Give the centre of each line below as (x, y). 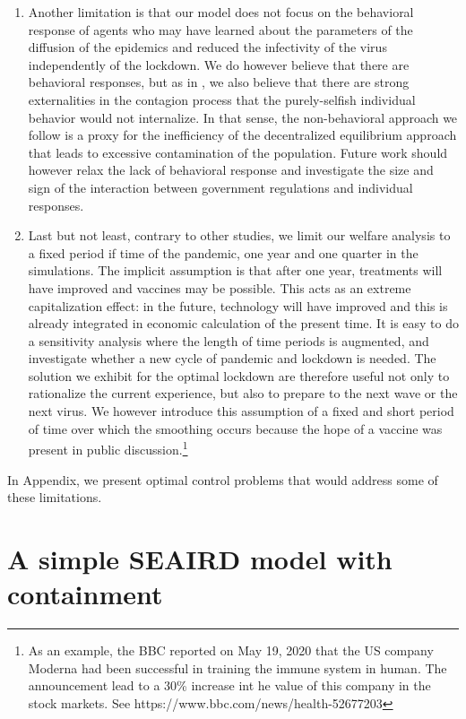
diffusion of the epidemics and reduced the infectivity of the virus (207, 47)
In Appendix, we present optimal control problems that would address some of (223, 479)
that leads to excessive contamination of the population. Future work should (238, 152)
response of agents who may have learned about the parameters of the (220, 29)
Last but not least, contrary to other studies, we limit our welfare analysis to (239, 235)
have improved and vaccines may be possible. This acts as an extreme (220, 287)
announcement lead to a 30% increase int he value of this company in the (229, 685)
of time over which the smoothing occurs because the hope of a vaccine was (235, 428)
